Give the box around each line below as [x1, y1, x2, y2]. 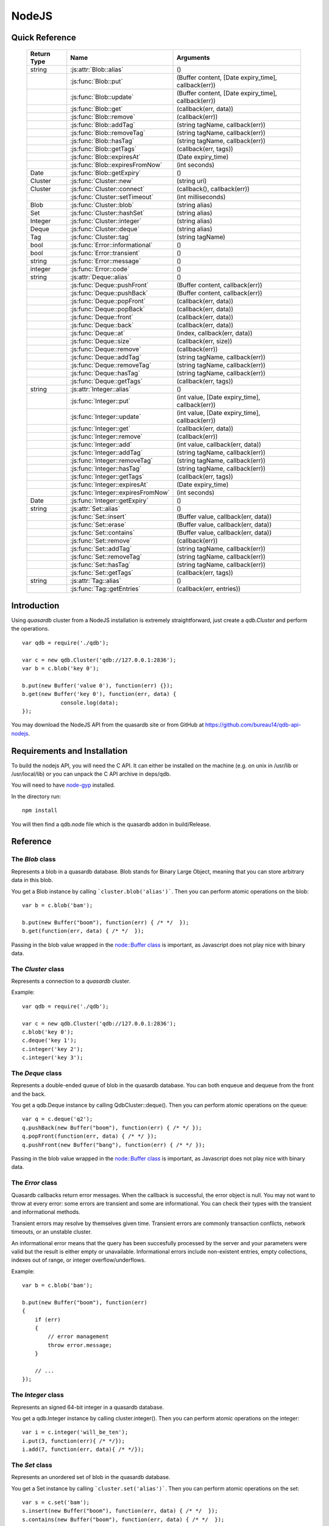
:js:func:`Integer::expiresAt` [70, 480, 149, 488]
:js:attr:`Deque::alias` [70, 272, 130, 281]
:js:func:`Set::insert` [70, 512, 127, 521]
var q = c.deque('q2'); [22, 1116, 93, 1123]
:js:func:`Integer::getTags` [70, 472, 144, 480]
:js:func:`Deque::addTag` [70, 353, 141, 361]
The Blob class [11, 855, 56, 864]
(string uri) [176, 176, 207, 185]
